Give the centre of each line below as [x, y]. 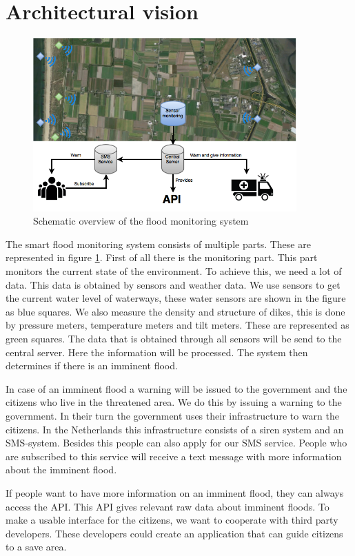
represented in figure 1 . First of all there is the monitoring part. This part [162, 257]
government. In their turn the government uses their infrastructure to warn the [172, 415]
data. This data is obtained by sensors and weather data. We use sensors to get [173, 284]
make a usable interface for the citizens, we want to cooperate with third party [172, 520]
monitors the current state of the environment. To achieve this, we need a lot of [174, 271]
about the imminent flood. [61, 470]
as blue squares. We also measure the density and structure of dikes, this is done [175, 311]
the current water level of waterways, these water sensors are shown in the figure [176, 298]
